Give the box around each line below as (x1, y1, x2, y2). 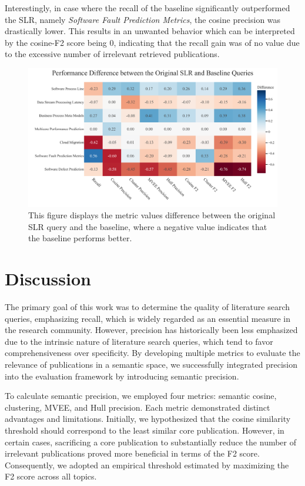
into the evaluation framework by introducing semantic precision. (5, 370, 239, 382)
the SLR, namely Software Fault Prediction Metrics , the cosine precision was (5, 13, 281, 25)
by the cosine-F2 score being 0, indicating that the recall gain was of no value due (5, 36, 300, 48)
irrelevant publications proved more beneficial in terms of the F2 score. (5, 447, 260, 460)
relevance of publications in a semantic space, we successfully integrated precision (5, 358, 297, 371)
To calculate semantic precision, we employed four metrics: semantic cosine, (5, 390, 277, 402)
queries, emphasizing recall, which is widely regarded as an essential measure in (5, 312, 291, 324)
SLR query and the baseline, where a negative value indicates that (28, 220, 267, 232)
